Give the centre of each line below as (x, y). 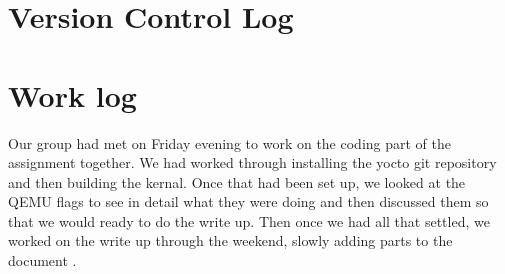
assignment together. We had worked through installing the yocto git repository (252, 162)
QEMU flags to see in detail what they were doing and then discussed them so (248, 201)
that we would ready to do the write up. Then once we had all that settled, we (249, 220)
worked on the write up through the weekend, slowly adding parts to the (230, 240)
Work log (72, 94)
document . (42, 260)
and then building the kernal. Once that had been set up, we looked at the (237, 181)
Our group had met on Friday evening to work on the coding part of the (229, 142)
